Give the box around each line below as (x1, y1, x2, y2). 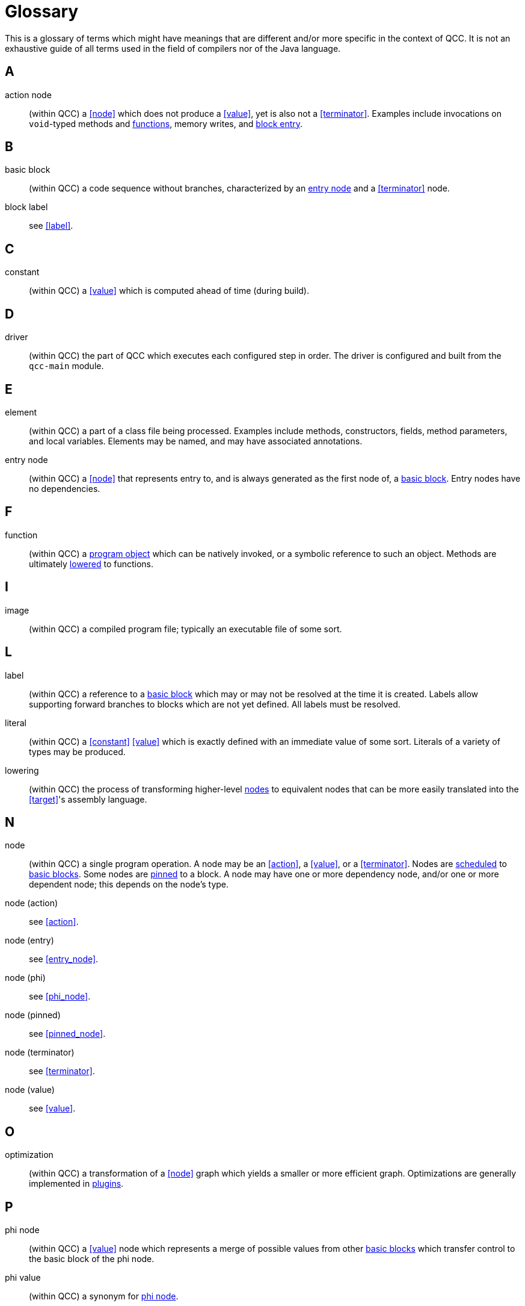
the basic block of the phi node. (29, 1254, 155, 1264)
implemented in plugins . (29, 1178, 124, 1189)
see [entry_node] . (29, 954, 99, 965)
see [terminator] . (29, 1066, 95, 1077)
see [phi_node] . (29, 991, 91, 1002)
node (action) (5, 898, 58, 909)
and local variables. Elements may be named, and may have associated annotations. (29, 435, 363, 446)
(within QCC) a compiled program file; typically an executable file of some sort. (29, 623, 342, 634)
